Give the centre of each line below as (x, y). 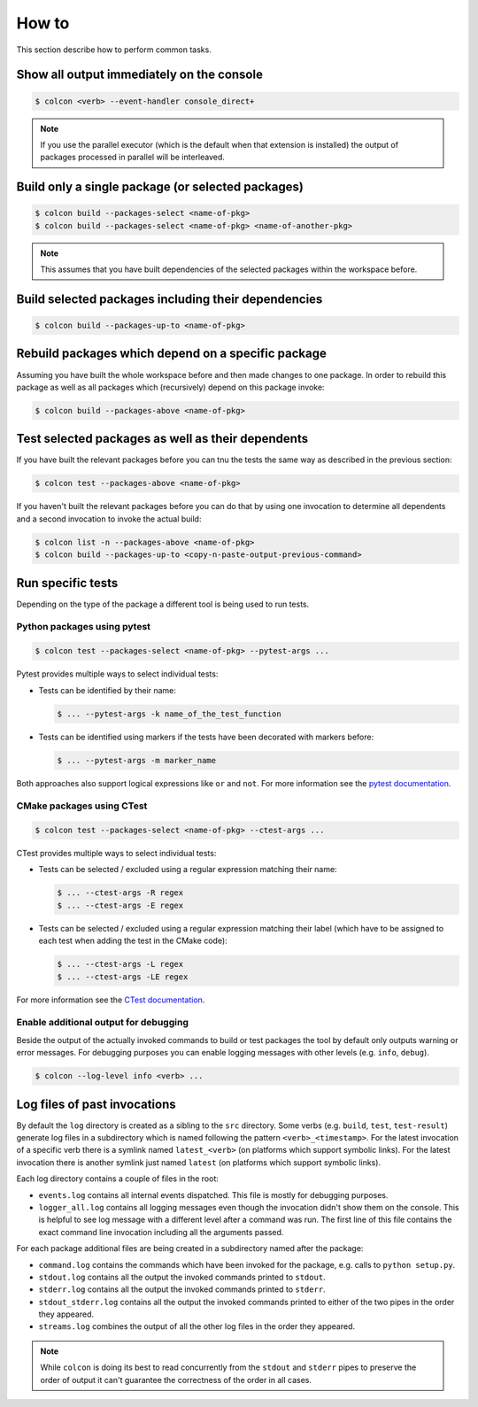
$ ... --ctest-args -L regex (120, 964)
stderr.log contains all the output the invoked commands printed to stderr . (182, 1289)
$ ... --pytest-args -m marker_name (137, 760)
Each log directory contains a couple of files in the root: (117, 1179)
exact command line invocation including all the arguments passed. (161, 1232)
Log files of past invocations (96, 1104)
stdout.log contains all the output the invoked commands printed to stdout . (182, 1277)
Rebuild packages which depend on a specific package (171, 354)
